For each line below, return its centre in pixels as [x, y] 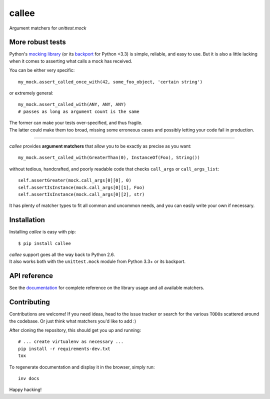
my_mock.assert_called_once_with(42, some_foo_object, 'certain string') [110, 82]
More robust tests [37, 42]
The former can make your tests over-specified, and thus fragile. [76, 123]
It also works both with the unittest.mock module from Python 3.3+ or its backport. [97, 261]
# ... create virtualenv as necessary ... [71, 342]
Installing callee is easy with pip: [42, 232]
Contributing [29, 302]
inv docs [29, 378]
